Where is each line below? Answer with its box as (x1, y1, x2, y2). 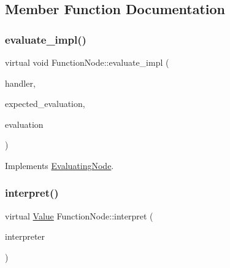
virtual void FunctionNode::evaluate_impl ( (5, 56, 169, 68)
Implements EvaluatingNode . (5, 159, 114, 171)
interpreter (5, 230, 45, 243)
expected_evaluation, (5, 97, 85, 110)
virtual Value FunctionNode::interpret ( (5, 209, 153, 222)
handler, (5, 76, 36, 89)
